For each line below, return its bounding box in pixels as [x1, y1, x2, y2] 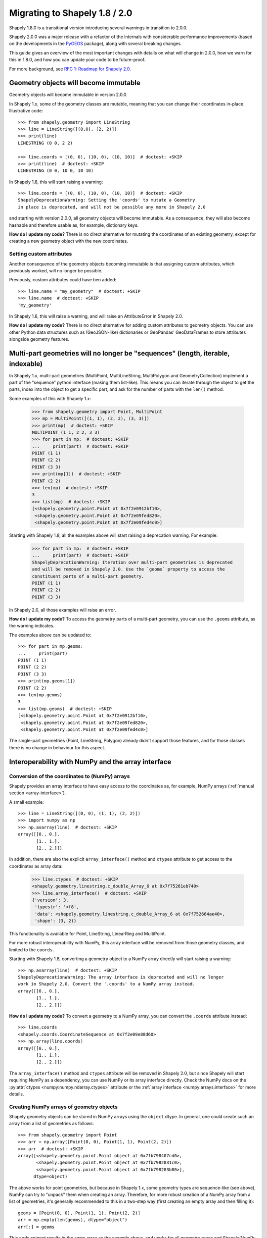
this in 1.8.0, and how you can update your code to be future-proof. [9, 57, 146, 63]
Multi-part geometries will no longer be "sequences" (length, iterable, [9, 349, 230, 358]
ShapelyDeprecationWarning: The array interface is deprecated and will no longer [18, 975, 224, 980]
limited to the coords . [9, 946, 54, 953]
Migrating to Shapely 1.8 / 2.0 [9, 7, 133, 18]
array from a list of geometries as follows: [9, 1121, 94, 1127]
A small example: [9, 799, 44, 805]
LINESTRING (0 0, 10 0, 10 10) [18, 168, 94, 173]
